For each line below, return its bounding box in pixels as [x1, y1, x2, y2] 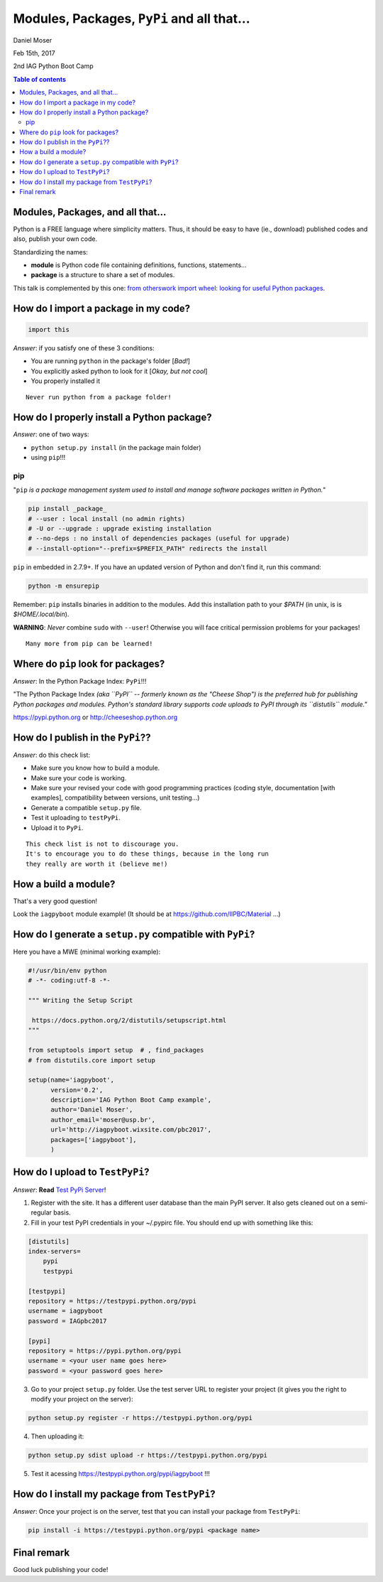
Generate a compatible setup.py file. [30, 803, 142, 812]
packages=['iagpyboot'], [50, 1136, 138, 1144]
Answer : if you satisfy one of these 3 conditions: [13, 343, 155, 352]
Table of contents [13, 75, 67, 83]
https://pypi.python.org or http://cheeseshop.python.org [13, 713, 178, 721]
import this [28, 325, 70, 333]
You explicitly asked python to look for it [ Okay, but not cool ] [30, 367, 208, 375]
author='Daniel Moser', [50, 1106, 133, 1114]
